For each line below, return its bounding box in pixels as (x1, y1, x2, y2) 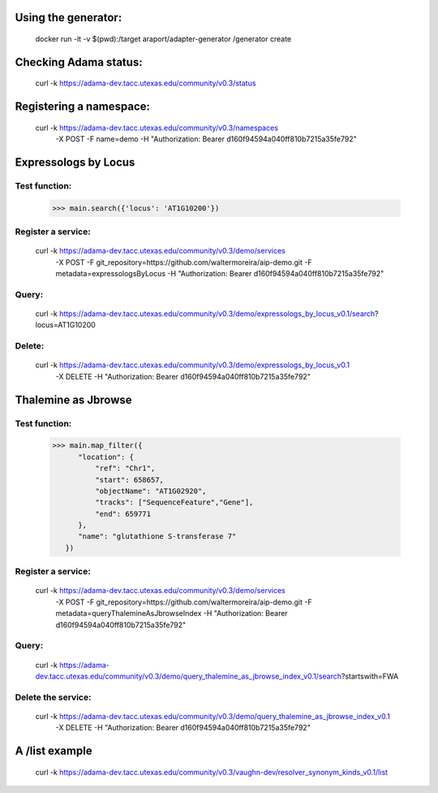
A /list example (15, 744, 92, 758)
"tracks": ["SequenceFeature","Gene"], (94, 498, 254, 507)
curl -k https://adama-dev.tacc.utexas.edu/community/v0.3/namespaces (35, 123, 279, 132)
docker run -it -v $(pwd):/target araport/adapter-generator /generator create (35, 34, 292, 44)
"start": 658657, (94, 475, 164, 484)
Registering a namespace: (15, 100, 150, 114)
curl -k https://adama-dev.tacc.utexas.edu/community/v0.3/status (35, 78, 256, 89)
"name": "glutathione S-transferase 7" (78, 532, 237, 541)
